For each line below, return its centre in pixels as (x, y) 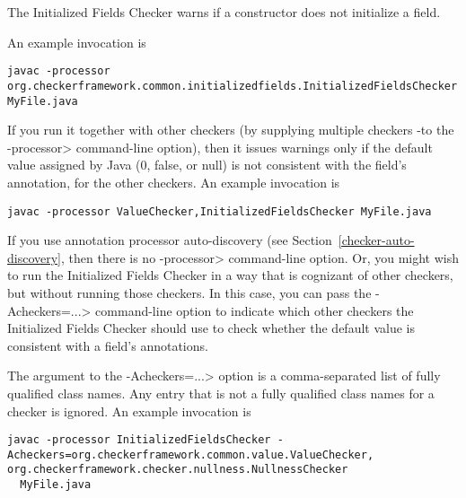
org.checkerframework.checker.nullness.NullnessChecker (178, 470)
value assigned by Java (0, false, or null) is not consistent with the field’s (207, 165)
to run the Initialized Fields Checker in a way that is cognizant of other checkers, (230, 275)
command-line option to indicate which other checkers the (255, 310)
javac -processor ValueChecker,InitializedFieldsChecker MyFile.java (220, 211)
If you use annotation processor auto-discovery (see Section (170, 240)
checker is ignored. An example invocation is (129, 411)
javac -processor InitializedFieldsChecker (139, 440)
